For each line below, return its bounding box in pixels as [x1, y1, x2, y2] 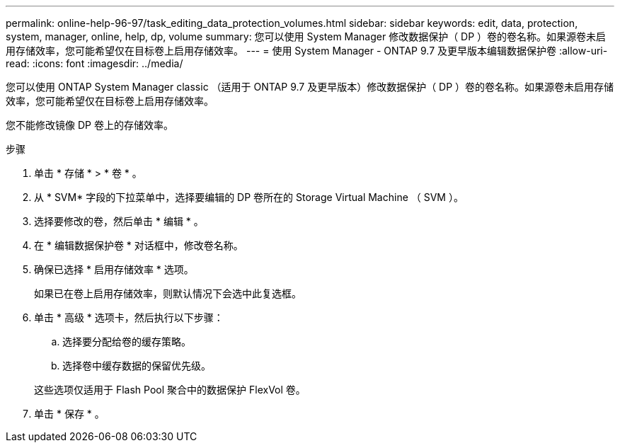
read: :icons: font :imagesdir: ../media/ [6, 57, 183, 69]
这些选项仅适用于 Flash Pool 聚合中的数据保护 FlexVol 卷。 [34, 384, 306, 396]
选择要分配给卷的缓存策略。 [62, 335, 191, 348]
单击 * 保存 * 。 [34, 408, 105, 420]
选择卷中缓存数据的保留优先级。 [62, 360, 211, 372]
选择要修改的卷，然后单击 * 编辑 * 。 [34, 215, 204, 227]
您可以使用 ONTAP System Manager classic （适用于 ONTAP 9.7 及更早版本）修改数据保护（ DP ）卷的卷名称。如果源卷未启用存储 [6, 81, 614, 93]
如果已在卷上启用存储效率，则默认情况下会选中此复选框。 [34, 287, 302, 299]
